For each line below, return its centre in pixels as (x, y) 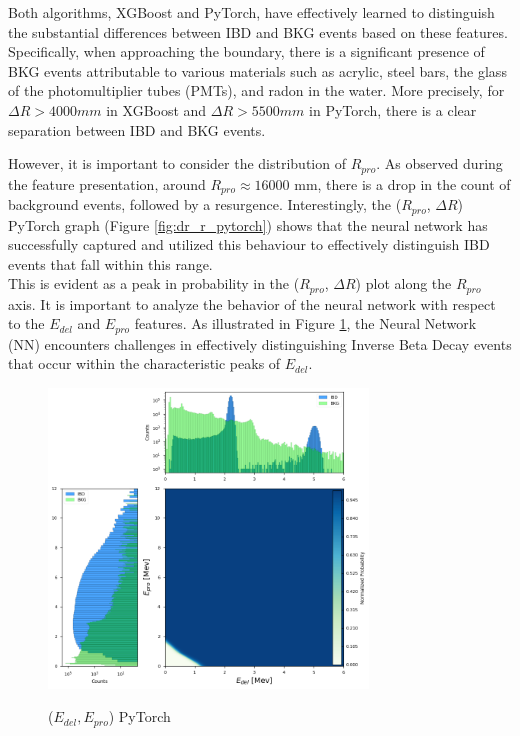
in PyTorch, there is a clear (393, 109)
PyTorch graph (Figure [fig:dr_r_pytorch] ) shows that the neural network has (248, 224)
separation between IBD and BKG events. (137, 129)
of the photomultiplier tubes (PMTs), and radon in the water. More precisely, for (256, 90)
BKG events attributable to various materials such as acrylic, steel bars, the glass (257, 70)
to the (26, 323)
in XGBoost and (156, 109)
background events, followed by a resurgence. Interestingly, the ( (205, 204)
